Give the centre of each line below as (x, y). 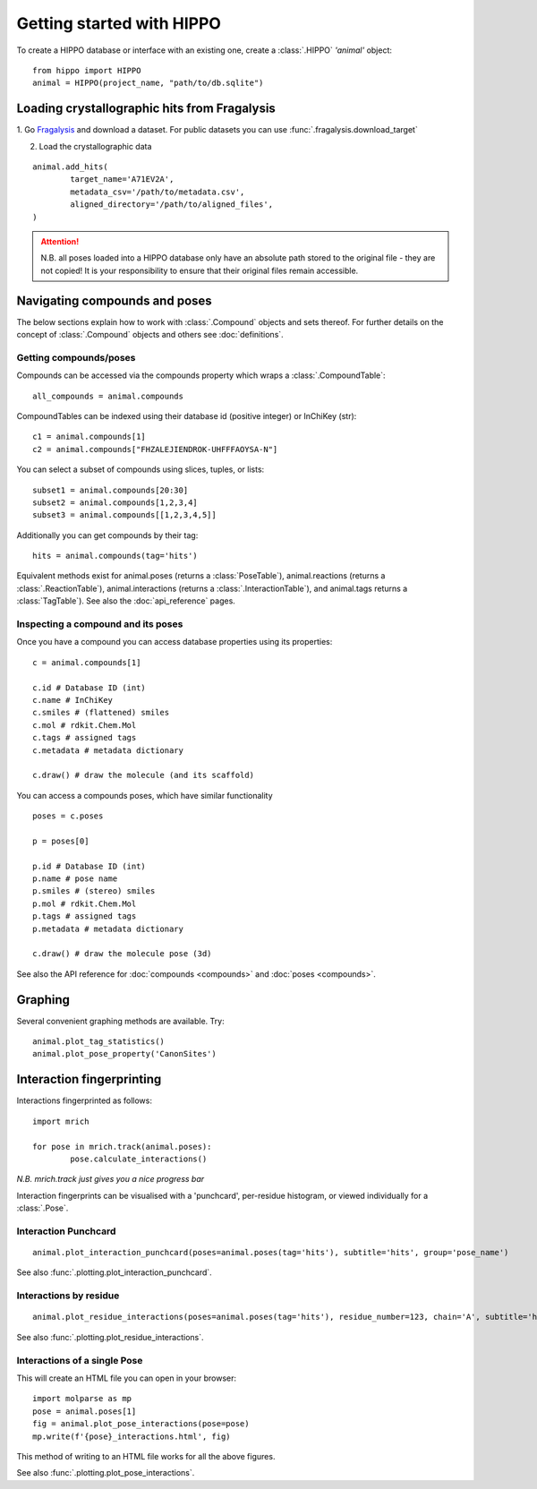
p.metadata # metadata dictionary (108, 928)
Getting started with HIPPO (119, 23)
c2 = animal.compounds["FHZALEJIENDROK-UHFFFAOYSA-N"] (155, 449)
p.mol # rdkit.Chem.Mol (85, 903)
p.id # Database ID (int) (89, 866)
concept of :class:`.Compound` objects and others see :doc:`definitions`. (150, 335)
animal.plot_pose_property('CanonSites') (124, 1054)
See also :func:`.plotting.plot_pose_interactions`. (106, 1473)
